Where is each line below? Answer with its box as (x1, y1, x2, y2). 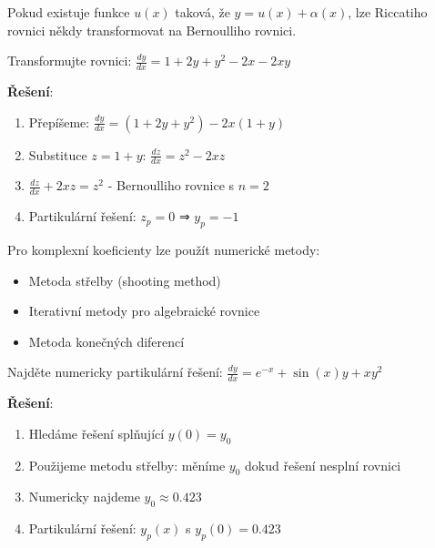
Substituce (28, 145, 87, 164)
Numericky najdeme (28, 487, 140, 506)
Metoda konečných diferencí (28, 331, 185, 350)
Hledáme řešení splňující (28, 423, 165, 442)
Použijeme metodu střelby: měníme (28, 455, 226, 474)
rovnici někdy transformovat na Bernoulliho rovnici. (7, 20, 297, 39)
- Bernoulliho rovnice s (107, 176, 235, 195)
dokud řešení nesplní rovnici (245, 455, 401, 474)
